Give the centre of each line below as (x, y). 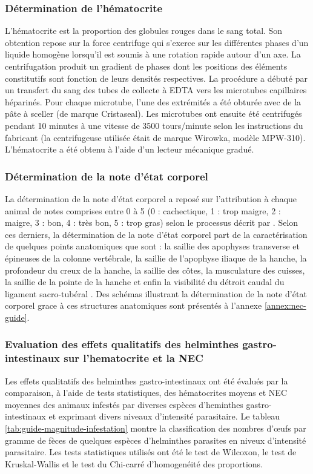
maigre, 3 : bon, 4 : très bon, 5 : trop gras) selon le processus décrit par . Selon (152, 222)
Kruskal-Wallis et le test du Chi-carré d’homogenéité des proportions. (134, 463)
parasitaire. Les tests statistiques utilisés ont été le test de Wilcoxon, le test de (151, 452)
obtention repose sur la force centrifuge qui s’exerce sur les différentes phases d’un (157, 42)
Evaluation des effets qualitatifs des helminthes (122, 344)
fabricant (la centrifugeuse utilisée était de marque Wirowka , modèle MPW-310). (155, 137)
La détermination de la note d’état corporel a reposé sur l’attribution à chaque (151, 198)
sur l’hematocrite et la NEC (133, 358)
